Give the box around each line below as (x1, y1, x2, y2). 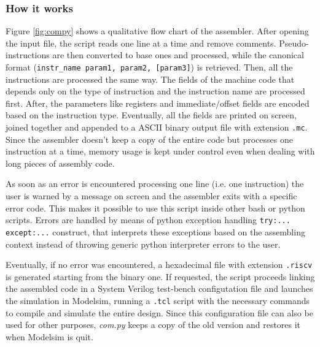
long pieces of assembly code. (6, 156, 115, 169)
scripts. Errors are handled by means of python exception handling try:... (6, 213, 291, 226)
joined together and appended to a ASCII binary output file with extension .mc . (6, 121, 308, 134)
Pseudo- (279, 36, 309, 49)
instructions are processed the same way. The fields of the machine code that (6, 72, 295, 85)
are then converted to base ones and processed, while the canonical (52, 48, 304, 61)
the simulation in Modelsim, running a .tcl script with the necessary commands (6, 294, 310, 307)
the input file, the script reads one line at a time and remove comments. (6, 36, 276, 49)
